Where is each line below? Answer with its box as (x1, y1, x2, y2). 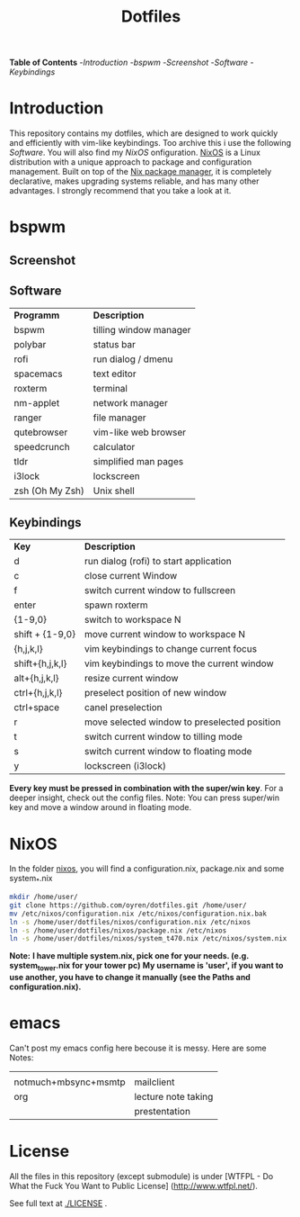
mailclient (134, 1076, 175, 1088)
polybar (13, 338, 47, 350)
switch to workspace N (84, 614, 181, 627)
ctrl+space (13, 701, 60, 714)
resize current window (84, 672, 179, 685)
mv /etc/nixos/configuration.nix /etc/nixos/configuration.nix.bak (9, 909, 268, 918)
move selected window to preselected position (84, 716, 281, 728)
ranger (13, 411, 42, 424)
